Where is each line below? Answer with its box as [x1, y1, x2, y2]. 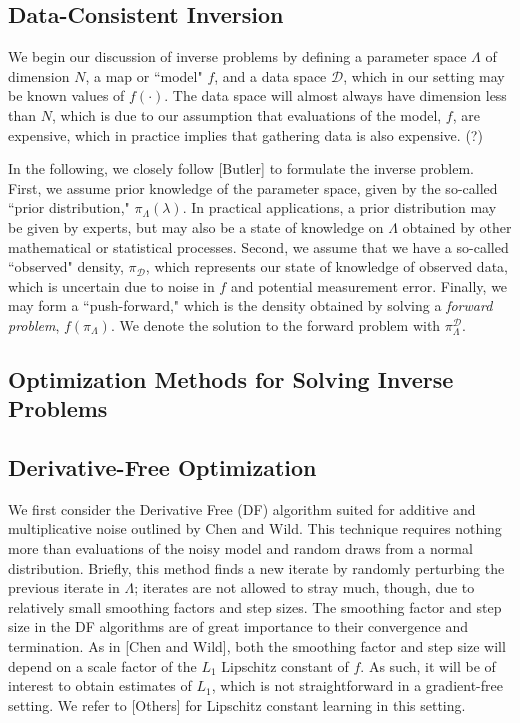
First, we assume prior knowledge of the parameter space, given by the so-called [8, 177, 498, 198]
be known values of [8, 85, 125, 106]
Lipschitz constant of [221, 655, 349, 676]
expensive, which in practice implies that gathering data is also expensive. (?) [8, 124, 483, 145]
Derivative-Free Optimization [8, 452, 317, 483]
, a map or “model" [85, 65, 203, 86]
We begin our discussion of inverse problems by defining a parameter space [8, 46, 467, 67]
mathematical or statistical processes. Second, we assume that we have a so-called [8, 236, 509, 257]
